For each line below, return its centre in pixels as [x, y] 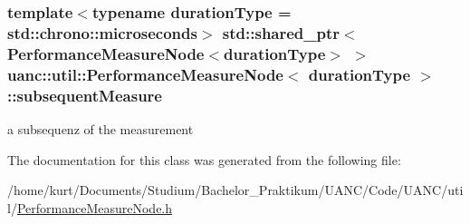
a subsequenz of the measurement [101, 128]
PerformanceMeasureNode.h [95, 207]
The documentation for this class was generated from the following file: [204, 159]
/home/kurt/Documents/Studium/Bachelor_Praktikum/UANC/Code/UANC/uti [235, 190]
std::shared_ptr [281, 32]
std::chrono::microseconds [102, 32]
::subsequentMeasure [85, 95]
